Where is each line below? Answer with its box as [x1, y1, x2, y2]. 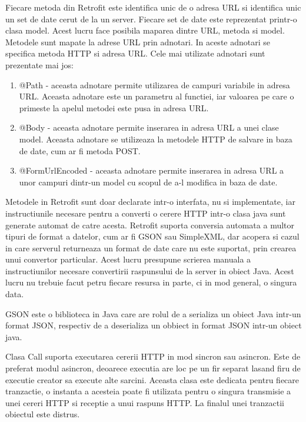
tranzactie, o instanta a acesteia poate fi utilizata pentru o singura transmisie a [5, 385, 291, 397]
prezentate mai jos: [5, 58, 74, 71]
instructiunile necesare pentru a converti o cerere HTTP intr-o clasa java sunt [5, 207, 286, 219]
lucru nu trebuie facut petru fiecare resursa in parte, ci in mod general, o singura [5, 276, 297, 288]
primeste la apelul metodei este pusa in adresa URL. [19, 101, 209, 114]
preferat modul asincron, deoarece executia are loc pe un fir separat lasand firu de [5, 362, 301, 374]
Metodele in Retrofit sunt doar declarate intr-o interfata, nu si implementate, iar [5, 195, 295, 208]
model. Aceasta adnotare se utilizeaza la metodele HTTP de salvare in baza [19, 132, 292, 145]
